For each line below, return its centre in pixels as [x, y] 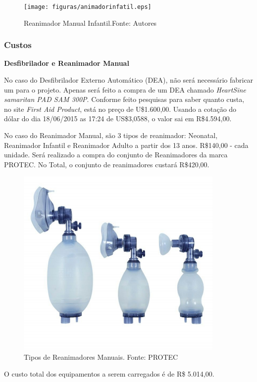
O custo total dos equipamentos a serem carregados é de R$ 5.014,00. [109, 373]
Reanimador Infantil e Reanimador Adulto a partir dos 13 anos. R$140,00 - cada [126, 145]
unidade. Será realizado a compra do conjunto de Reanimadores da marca [116, 155]
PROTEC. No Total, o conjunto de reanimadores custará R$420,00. [107, 164]
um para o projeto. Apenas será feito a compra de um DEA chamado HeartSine [125, 89]
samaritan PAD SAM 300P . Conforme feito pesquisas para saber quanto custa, [124, 99]
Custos [18, 45]
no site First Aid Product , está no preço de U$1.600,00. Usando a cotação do [120, 109]
